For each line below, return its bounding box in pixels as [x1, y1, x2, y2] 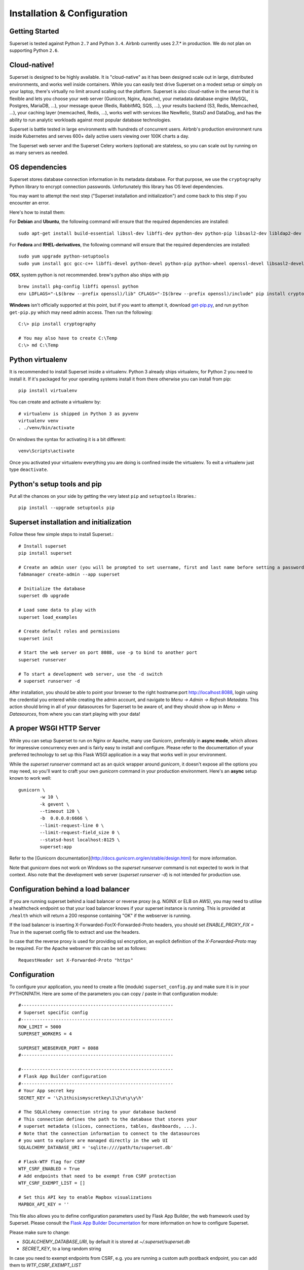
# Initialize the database [18, 586, 86, 591]
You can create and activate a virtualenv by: [9, 399, 101, 405]
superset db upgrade [18, 593, 69, 599]
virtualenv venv [18, 418, 59, 424]
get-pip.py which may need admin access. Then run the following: [9, 309, 153, 315]
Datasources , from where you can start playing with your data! [9, 711, 140, 717]
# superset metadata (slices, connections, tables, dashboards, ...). [18, 1123, 198, 1129]
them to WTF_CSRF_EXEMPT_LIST [9, 1262, 82, 1268]
